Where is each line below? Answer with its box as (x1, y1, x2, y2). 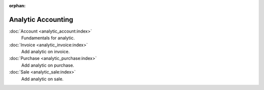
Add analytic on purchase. (21, 62, 74, 68)
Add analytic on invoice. (21, 49, 70, 54)
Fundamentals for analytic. (21, 35, 75, 41)
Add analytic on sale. (21, 76, 64, 82)
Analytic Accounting (9, 15, 73, 24)
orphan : (9, 3, 26, 8)
